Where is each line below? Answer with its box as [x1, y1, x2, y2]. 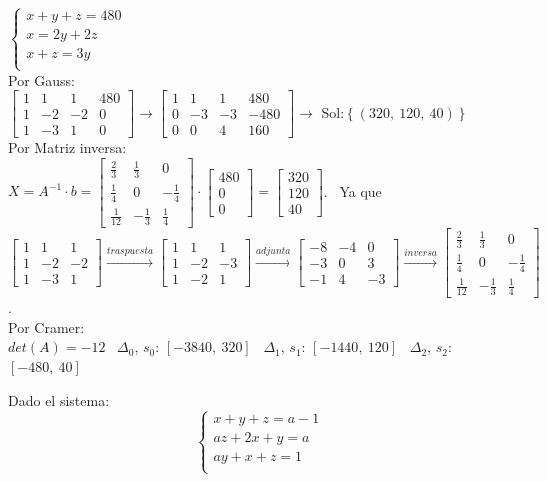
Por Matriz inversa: [8, 137, 127, 158]
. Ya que [323, 180, 382, 201]
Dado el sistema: [8, 389, 110, 410]
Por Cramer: [8, 316, 85, 337]
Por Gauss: [8, 69, 75, 90]
